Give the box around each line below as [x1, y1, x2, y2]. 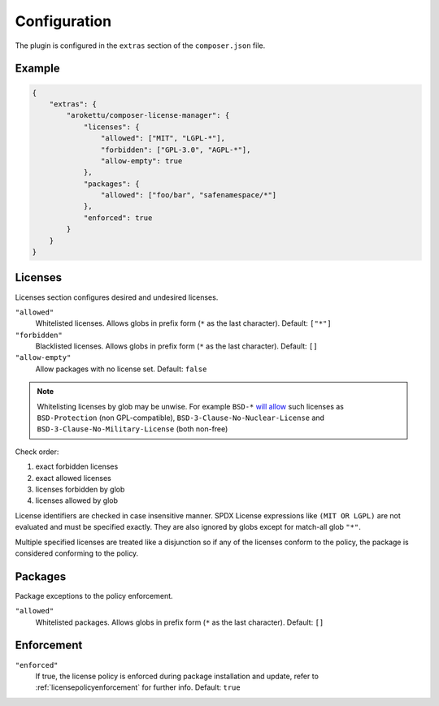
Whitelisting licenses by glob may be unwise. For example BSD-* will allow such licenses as [37, 401, 345, 411]
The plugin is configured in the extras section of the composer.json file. [15, 41, 266, 50]
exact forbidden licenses [35, 461, 119, 471]
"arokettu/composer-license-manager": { [66, 110, 230, 120]
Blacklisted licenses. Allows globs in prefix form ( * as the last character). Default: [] [35, 341, 318, 351]
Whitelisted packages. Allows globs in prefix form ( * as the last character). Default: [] [35, 617, 324, 627]
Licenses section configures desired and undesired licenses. [15, 292, 219, 302]
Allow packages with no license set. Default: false [35, 364, 207, 374]
